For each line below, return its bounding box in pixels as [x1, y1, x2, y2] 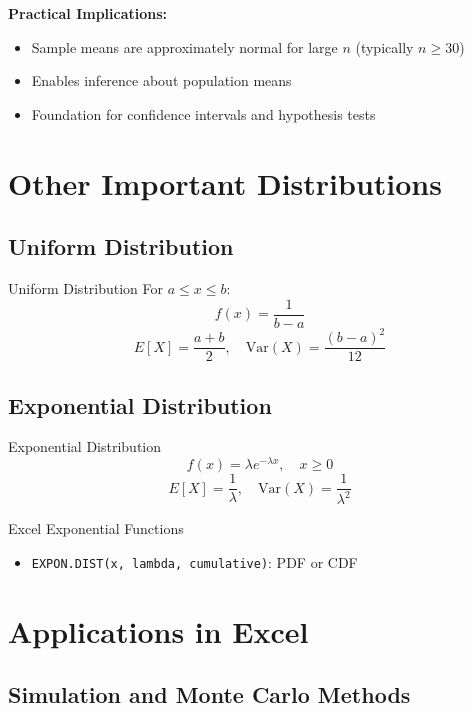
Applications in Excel [8, 610, 309, 651]
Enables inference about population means [31, 70, 292, 91]
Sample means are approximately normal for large [31, 36, 338, 57]
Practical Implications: [8, 3, 168, 23]
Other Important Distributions [8, 162, 442, 203]
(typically [355, 36, 414, 57]
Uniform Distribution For [8, 277, 164, 298]
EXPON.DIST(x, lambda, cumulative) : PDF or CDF [31, 552, 358, 573]
